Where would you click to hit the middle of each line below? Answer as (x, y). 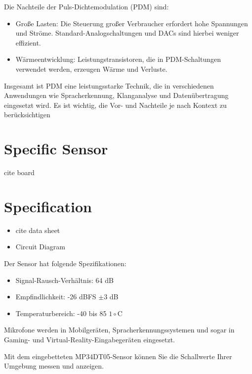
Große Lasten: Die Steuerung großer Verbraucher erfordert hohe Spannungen (132, 23)
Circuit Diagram (41, 247)
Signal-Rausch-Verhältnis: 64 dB (64, 280)
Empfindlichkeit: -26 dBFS (56, 297)
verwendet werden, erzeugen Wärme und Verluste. (91, 69)
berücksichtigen (27, 115)
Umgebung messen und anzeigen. (54, 366)
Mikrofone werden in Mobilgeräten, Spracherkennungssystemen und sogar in (119, 330)
